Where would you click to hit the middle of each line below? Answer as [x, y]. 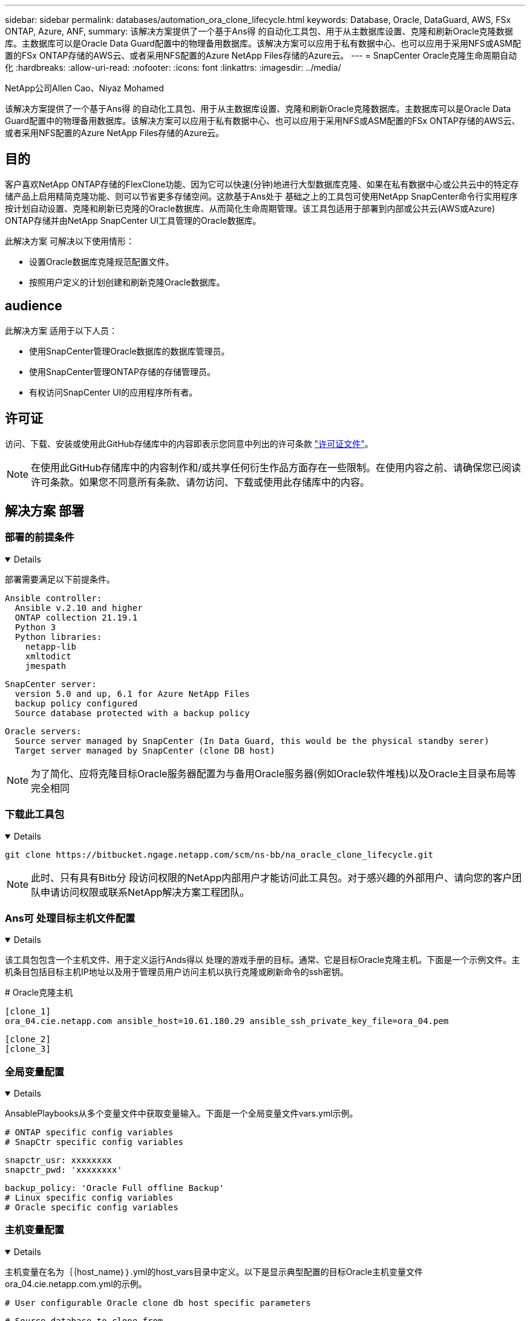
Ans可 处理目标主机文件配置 [70, 918]
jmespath [46, 666]
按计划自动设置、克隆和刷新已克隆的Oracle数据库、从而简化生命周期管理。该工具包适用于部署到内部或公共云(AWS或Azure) [250, 208]
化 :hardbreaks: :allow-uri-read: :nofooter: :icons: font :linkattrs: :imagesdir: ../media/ [173, 67]
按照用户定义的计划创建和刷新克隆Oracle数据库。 [127, 282]
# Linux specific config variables [89, 1198]
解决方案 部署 [44, 510]
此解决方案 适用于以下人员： [61, 330]
